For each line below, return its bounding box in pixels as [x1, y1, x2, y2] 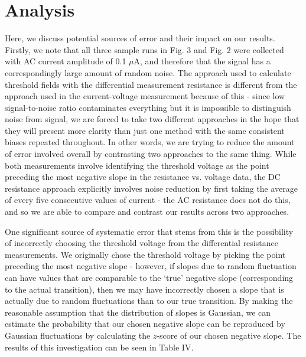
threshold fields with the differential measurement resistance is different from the [5, 78, 297, 90]
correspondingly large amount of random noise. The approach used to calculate [5, 66, 291, 78]
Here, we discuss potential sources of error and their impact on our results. [5, 32, 275, 44]
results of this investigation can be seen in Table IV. [5, 340, 194, 353]
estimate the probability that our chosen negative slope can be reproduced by [5, 317, 285, 330]
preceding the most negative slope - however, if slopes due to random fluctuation [5, 260, 297, 272]
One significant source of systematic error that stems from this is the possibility [5, 225, 294, 237]
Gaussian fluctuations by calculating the [5, 329, 151, 341]
